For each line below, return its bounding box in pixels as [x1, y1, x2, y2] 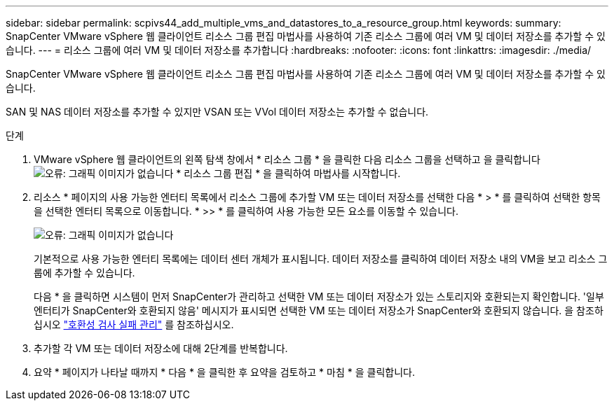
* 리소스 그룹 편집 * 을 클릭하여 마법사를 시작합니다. [176, 167, 401, 179]
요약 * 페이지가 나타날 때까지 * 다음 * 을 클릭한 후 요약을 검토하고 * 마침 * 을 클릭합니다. [34, 366, 415, 378]
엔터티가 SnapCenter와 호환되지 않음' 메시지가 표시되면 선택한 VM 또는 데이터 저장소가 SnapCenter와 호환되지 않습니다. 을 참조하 [34, 304, 603, 316]
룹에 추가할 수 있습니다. [34, 267, 135, 279]
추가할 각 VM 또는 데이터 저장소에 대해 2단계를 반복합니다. [34, 342, 288, 354]
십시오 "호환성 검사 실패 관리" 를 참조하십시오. [34, 318, 234, 330]
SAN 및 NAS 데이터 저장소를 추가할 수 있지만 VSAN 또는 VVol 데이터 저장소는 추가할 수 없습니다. [6, 106, 429, 118]
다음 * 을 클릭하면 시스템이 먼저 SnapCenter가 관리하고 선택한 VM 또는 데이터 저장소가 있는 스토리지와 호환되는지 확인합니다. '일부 [34, 290, 604, 302]
